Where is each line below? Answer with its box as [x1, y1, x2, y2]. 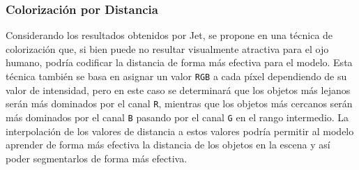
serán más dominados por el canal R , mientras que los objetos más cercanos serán [6, 96, 353, 111]
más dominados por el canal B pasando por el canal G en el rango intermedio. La [6, 109, 349, 124]
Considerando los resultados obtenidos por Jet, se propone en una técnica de [6, 28, 333, 42]
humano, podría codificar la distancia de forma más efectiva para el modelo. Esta [6, 55, 353, 70]
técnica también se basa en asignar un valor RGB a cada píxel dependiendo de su [6, 69, 347, 83]
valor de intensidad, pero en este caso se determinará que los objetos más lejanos [6, 82, 351, 97]
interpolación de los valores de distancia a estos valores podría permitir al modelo [6, 123, 354, 138]
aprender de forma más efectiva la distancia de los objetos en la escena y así [6, 137, 330, 152]
